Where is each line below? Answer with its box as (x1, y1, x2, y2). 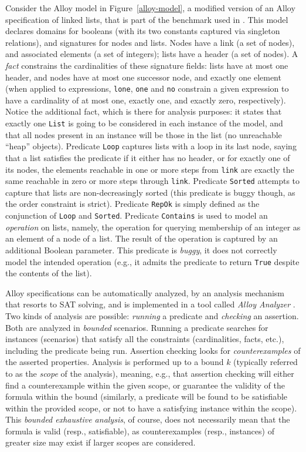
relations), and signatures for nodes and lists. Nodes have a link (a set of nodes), (5, 36, 295, 48)
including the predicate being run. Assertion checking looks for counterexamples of (5, 344, 301, 356)
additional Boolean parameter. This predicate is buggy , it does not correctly (5, 243, 277, 256)
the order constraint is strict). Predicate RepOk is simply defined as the (5, 197, 260, 210)
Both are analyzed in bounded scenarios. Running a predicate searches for (5, 321, 268, 333)
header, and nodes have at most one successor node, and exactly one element (5, 71, 281, 83)
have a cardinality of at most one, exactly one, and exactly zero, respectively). (5, 93, 286, 106)
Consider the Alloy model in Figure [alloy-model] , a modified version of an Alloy (5, 2, 295, 14)
